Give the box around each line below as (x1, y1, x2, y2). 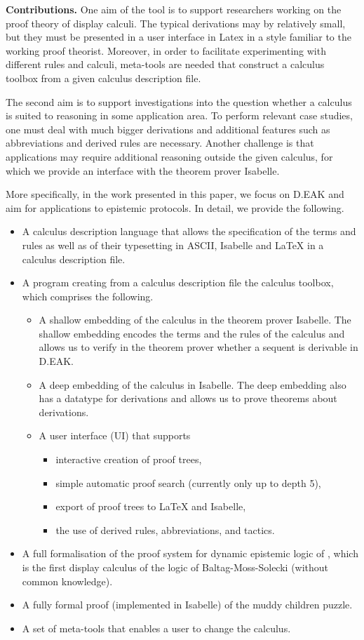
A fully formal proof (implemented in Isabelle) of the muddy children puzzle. (22, 597, 353, 612)
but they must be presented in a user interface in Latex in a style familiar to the (6, 29, 351, 44)
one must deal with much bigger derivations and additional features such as (6, 121, 330, 136)
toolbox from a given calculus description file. (6, 70, 201, 85)
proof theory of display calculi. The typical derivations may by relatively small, (6, 15, 346, 30)
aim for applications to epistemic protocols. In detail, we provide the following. (6, 200, 344, 215)
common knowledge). (22, 573, 113, 588)
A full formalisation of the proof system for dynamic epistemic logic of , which (22, 546, 358, 561)
